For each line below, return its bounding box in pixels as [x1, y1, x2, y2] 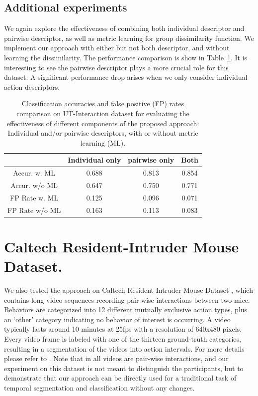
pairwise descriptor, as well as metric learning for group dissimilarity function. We [4, 32, 254, 43]
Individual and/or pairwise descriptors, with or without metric [7, 128, 198, 138]
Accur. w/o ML [10, 180, 58, 191]
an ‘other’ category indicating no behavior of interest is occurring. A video [4, 314, 231, 324]
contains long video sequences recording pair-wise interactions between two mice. [4, 294, 250, 305]
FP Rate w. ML [10, 192, 59, 202]
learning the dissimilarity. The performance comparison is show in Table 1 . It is [4, 52, 248, 62]
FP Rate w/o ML [7, 204, 61, 215]
